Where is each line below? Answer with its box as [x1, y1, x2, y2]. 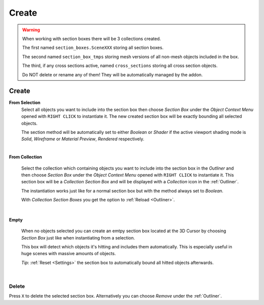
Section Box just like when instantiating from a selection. [21, 235, 135, 240]
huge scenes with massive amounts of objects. [21, 251, 116, 257]
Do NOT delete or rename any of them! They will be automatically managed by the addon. [22, 71, 203, 78]
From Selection [9, 100, 41, 106]
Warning [22, 27, 40, 33]
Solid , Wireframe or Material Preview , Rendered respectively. [21, 136, 144, 142]
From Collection [9, 154, 43, 160]
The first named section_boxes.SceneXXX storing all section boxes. [22, 44, 164, 51]
